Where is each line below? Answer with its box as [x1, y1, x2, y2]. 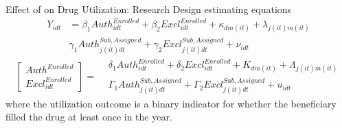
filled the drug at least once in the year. [5, 110, 172, 124]
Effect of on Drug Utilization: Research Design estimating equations [5, 2, 292, 16]
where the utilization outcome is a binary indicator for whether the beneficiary [5, 96, 337, 110]
